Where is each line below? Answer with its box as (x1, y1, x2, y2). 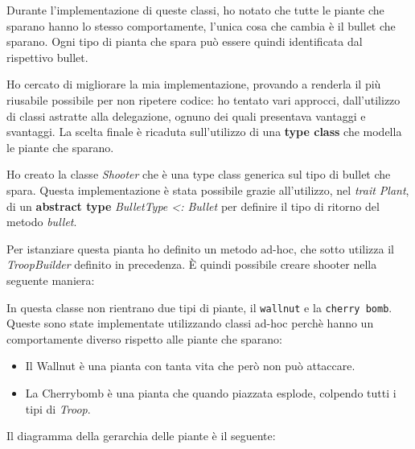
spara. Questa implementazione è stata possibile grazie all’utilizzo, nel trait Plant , (6, 181, 409, 198)
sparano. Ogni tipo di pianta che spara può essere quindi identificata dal (6, 33, 363, 50)
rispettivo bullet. (6, 48, 88, 65)
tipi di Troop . (25, 400, 91, 417)
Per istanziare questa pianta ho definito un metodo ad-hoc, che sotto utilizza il (6, 240, 394, 257)
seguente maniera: (6, 271, 95, 288)
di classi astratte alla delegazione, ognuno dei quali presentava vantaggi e (6, 107, 366, 124)
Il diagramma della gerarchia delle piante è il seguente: (6, 427, 276, 444)
